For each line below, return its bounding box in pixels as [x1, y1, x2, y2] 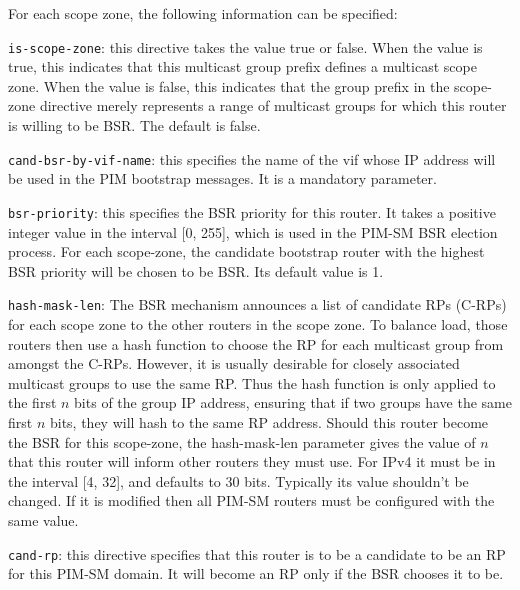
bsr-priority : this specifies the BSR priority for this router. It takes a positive [8, 201, 496, 222]
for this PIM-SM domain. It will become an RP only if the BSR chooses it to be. [8, 563, 504, 584]
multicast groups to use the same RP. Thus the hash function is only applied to [8, 372, 496, 393]
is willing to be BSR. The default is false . [8, 115, 261, 136]
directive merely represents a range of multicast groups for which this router [39, 95, 507, 116]
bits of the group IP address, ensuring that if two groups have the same [74, 392, 513, 413]
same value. [8, 509, 79, 530]
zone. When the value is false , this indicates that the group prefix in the [8, 75, 450, 96]
